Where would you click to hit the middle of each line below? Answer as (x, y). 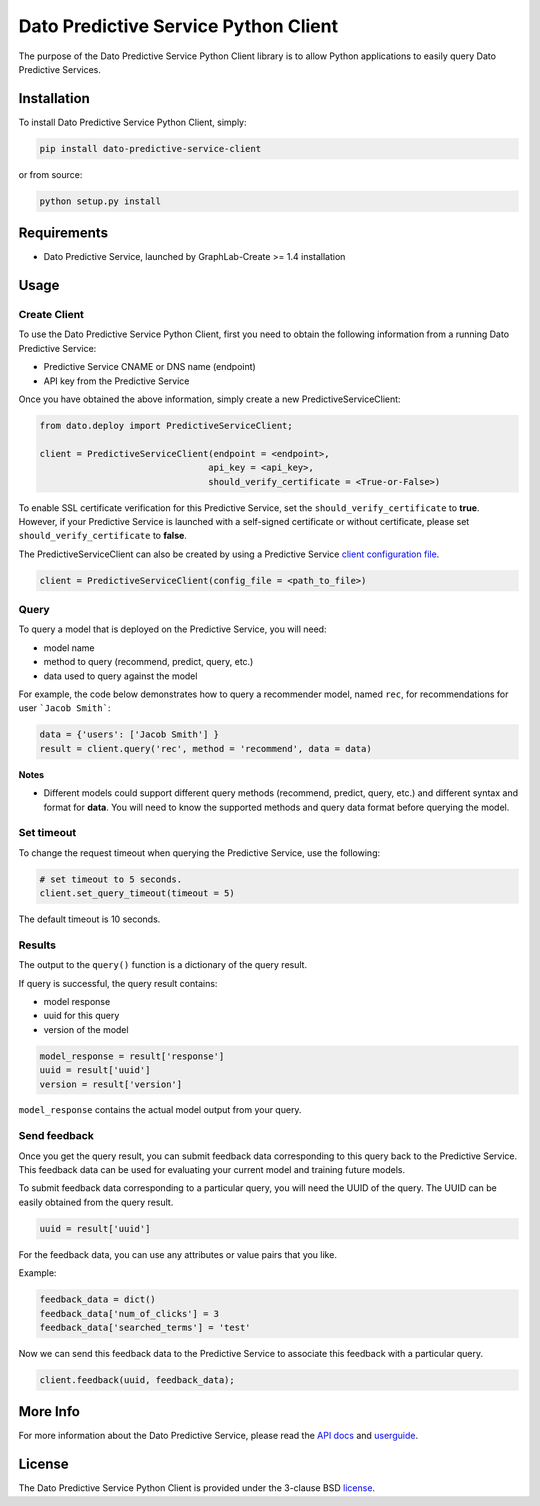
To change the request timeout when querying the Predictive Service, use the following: (199, 852)
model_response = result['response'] (132, 1056)
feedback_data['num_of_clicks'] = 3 (129, 1313)
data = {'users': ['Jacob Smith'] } (129, 734)
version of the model (86, 1029)
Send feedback (56, 1136)
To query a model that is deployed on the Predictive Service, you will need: (172, 629)
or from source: (50, 174)
